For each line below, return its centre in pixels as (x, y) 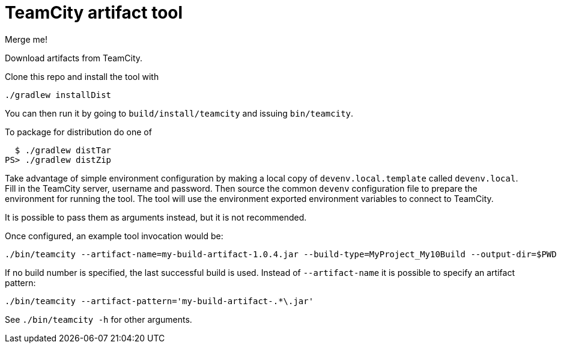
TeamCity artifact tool (94, 13)
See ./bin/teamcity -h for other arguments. (99, 319)
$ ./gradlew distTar (63, 150)
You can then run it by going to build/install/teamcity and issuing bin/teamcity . (179, 113)
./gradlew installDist (58, 95)
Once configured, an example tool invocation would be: (114, 236)
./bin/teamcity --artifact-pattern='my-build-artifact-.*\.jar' (159, 301)
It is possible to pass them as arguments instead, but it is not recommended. (156, 217)
